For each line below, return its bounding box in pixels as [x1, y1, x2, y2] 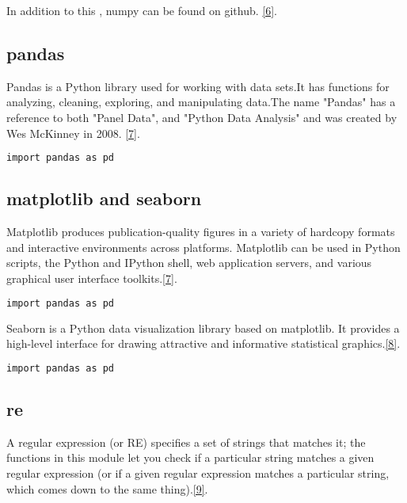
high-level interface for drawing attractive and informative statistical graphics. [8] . [6, 335, 401, 352]
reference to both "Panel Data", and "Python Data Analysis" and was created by [6, 109, 397, 125]
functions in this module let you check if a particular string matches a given [6, 449, 375, 466]
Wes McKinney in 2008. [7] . [6, 124, 140, 141]
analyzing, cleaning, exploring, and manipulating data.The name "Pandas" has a [6, 93, 396, 110]
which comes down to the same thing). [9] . [6, 480, 208, 497]
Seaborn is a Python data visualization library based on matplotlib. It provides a [6, 319, 400, 336]
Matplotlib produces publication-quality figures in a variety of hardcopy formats [6, 223, 395, 240]
